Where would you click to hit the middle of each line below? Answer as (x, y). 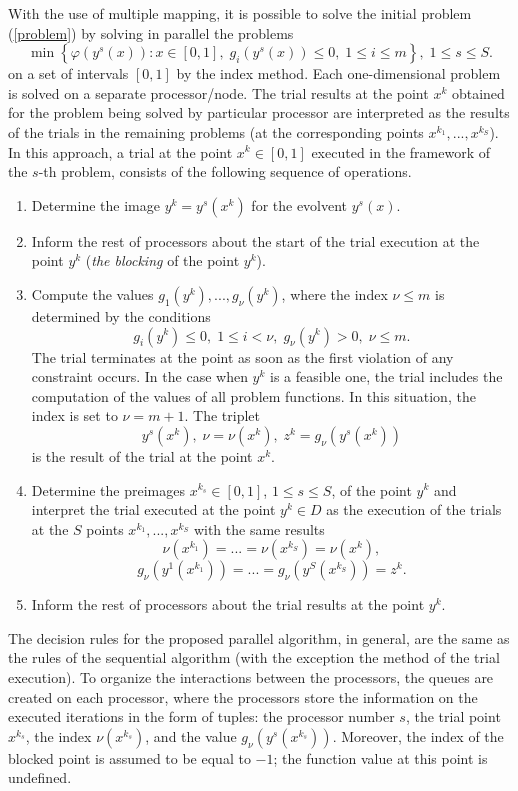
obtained (478, 92)
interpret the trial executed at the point (153, 509)
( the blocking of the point (162, 260)
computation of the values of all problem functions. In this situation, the (253, 395)
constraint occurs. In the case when (139, 376)
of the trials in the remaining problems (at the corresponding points (216, 131)
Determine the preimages (108, 489)
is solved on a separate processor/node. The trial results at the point (218, 92)
